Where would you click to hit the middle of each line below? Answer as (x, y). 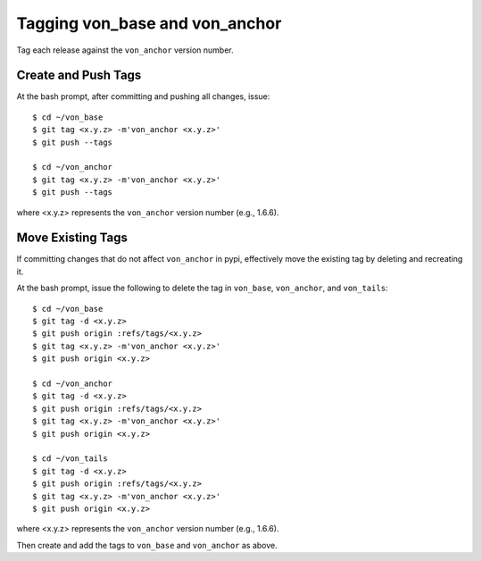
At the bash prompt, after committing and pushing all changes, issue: (143, 96)
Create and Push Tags (79, 75)
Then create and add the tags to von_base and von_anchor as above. (147, 545)
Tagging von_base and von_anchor (149, 23)
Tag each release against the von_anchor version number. (125, 50)
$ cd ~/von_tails (70, 459)
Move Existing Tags (72, 238)
